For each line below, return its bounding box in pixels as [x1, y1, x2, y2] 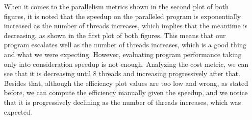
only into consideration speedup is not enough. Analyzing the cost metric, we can [4, 59, 249, 69]
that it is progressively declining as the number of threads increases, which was [4, 97, 241, 107]
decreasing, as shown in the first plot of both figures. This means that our [4, 30, 226, 40]
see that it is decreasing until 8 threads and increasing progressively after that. [4, 68, 240, 79]
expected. [4, 106, 32, 117]
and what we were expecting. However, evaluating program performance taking [4, 49, 242, 59]
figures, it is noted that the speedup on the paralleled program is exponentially [4, 11, 241, 21]
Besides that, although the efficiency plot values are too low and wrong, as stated [4, 78, 249, 88]
